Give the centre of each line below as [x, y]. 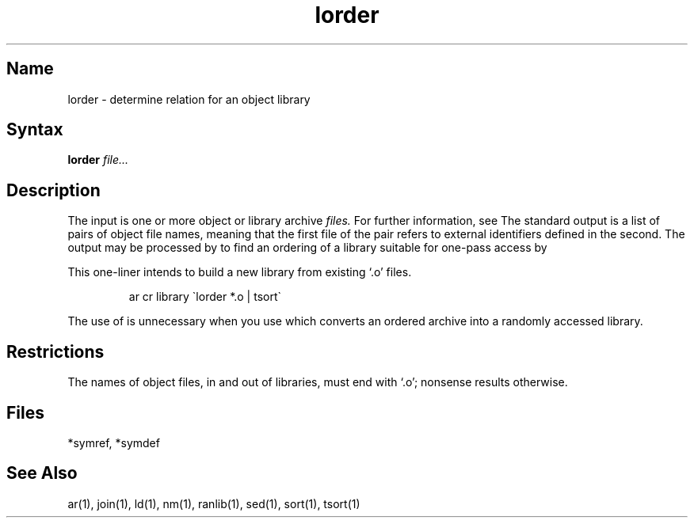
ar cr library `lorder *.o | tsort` [205, 297]
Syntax [35, 130]
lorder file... [98, 160]
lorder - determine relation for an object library [189, 99]
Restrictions [55, 351]
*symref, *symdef [114, 442]
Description [53, 190]
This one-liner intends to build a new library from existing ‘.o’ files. [240, 272]
